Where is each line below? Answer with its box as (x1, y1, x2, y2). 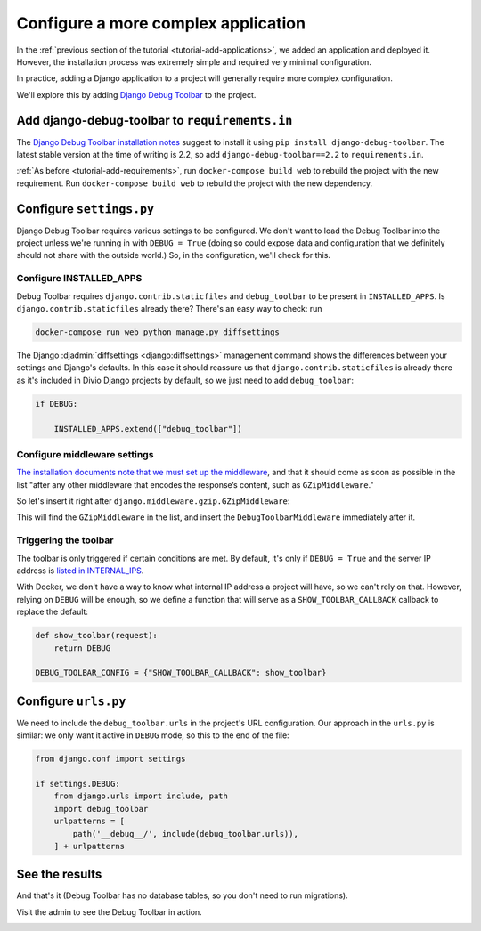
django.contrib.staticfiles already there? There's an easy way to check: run (16, 304, 322, 314)
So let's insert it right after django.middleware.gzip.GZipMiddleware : (16, 496, 290, 506)
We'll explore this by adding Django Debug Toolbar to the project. (16, 89, 257, 100)
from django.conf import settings (35, 754, 186, 765)
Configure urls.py (16, 693, 126, 708)
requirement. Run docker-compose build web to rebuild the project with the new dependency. (16, 178, 373, 189)
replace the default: (16, 606, 89, 618)
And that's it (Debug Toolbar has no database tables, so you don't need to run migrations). (16, 890, 348, 901)
